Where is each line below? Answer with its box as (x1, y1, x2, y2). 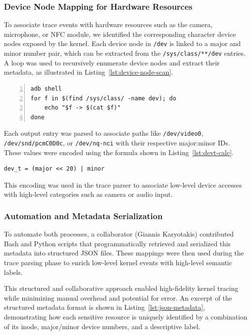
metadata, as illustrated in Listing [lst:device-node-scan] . (4, 67, 173, 77)
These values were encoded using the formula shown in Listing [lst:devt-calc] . (4, 147, 234, 157)
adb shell (31, 85, 62, 92)
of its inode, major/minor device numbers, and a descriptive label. (4, 321, 201, 331)
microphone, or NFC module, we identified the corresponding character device (4, 29, 236, 39)
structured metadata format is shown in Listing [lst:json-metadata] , (4, 302, 205, 312)
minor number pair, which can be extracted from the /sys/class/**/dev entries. (4, 48, 246, 58)
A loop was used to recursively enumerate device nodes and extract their (4, 57, 220, 67)
